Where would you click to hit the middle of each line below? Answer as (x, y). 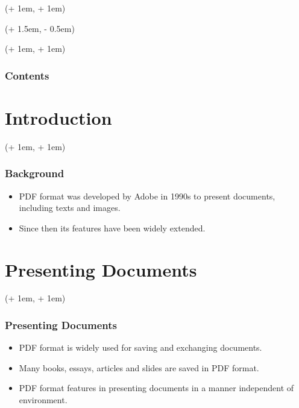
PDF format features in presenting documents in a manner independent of (156, 388)
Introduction (58, 117)
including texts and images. (70, 208)
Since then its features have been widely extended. (112, 228)
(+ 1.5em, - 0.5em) (40, 28)
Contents (27, 75)
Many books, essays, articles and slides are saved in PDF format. (139, 367)
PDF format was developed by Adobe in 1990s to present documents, (147, 196)
